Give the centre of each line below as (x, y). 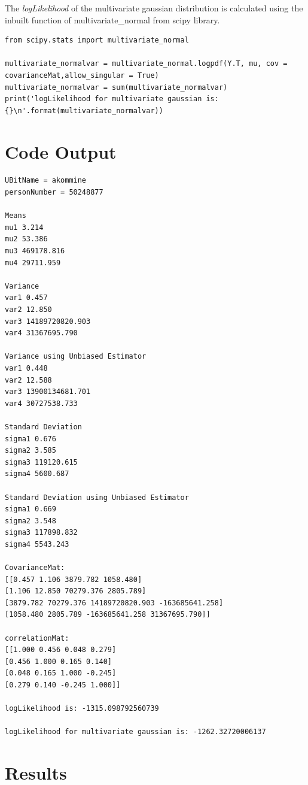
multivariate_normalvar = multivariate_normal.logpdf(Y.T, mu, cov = (146, 64)
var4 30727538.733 (41, 403)
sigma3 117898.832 (41, 533)
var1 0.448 (26, 368)
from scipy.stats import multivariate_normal (97, 40)
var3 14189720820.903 (48, 321)
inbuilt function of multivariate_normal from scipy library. (112, 19)
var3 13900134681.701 (48, 392)
